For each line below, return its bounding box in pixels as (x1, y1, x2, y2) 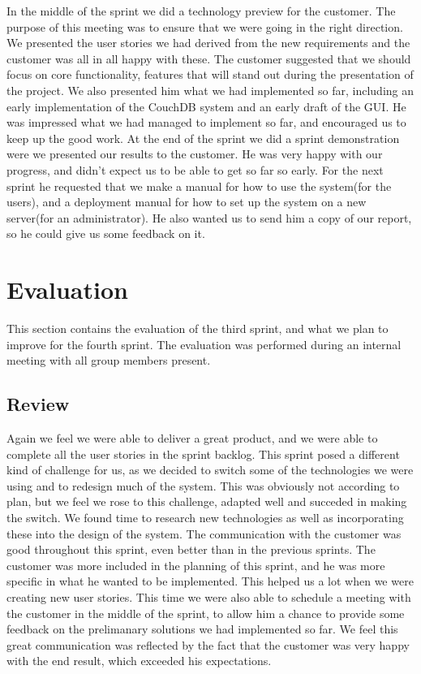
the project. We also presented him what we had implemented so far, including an (6, 81, 415, 98)
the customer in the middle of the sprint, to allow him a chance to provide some (6, 604, 405, 621)
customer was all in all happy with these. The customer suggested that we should (6, 50, 411, 67)
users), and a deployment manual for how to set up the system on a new (6, 193, 367, 210)
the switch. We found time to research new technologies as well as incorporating (6, 508, 404, 525)
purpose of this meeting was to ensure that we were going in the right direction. (6, 18, 403, 35)
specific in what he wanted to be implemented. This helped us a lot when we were (6, 572, 414, 590)
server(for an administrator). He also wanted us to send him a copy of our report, (6, 209, 412, 226)
